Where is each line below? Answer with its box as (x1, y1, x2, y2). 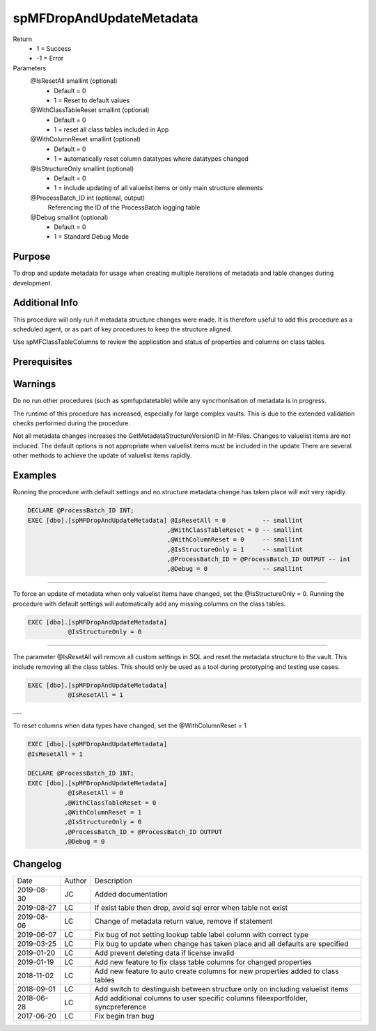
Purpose (13, 251, 51, 262)
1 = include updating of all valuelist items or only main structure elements (54, 184, 263, 192)
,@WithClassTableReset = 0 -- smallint (166, 526, 303, 534)
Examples (13, 470, 57, 482)
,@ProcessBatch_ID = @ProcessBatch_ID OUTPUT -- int (166, 556, 351, 563)
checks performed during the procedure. (13, 419, 130, 427)
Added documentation (94, 889, 168, 899)
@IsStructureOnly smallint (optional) (30, 164, 134, 173)
